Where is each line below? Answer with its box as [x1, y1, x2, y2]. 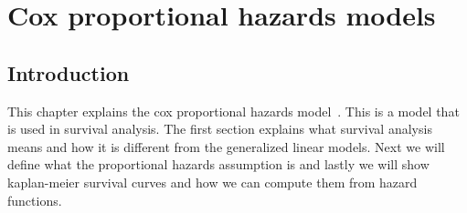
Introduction [7, 58, 130, 86]
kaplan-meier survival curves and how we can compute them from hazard [7, 172, 418, 191]
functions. [7, 190, 62, 209]
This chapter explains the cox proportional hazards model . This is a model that [7, 101, 460, 120]
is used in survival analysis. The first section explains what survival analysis [7, 119, 432, 138]
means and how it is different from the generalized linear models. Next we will [7, 137, 445, 156]
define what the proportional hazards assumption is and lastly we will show [7, 155, 430, 174]
